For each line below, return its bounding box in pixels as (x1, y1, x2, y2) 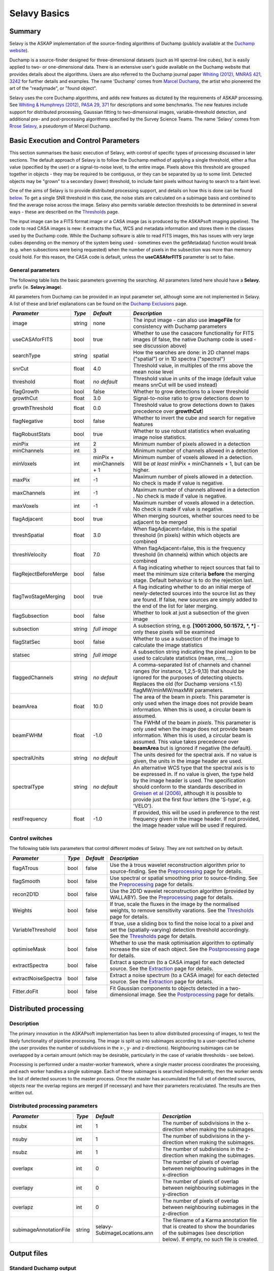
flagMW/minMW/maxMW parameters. (133, 687, 224, 694)
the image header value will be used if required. (133, 822, 247, 829)
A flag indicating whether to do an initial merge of (133, 584, 251, 591)
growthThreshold (12, 405, 53, 412)
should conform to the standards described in (133, 783, 243, 791)
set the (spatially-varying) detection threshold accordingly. (110, 926, 250, 933)
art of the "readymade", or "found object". (9, 85, 97, 92)
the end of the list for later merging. (133, 602, 218, 610)
